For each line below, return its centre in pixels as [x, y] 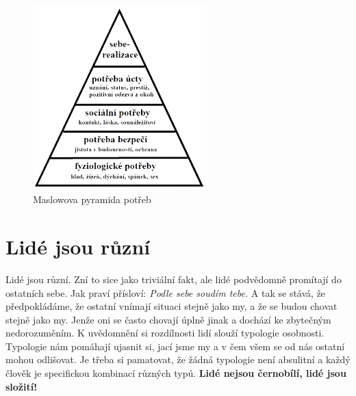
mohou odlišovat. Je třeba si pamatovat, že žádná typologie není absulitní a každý [178, 359]
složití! [22, 386]
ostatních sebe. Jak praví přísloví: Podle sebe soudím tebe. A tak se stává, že [166, 292]
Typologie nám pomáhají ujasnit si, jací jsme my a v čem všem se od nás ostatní [175, 346]
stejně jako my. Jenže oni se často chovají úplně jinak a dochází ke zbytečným [168, 319]
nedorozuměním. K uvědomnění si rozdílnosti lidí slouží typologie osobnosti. [165, 333]
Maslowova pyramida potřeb [92, 199]
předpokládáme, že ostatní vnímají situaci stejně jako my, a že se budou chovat [171, 306]
